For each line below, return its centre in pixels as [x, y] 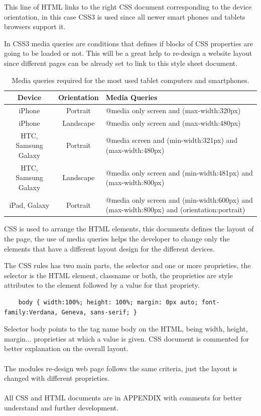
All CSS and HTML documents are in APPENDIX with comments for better [123, 398]
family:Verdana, [31, 312]
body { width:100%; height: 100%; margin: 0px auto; [108, 302]
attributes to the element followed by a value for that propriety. [102, 285]
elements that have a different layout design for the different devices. [109, 248]
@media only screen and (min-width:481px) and [179, 172]
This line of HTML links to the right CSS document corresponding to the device [128, 7]
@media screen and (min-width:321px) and [172, 140]
